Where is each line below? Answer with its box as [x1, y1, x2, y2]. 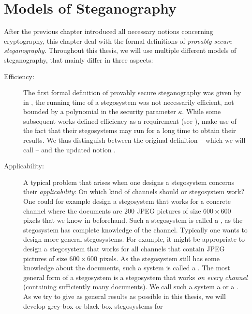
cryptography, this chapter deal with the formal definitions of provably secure [4, 35, 232, 46]
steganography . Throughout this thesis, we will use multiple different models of [4, 45, 237, 55]
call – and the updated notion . [23, 144, 116, 154]
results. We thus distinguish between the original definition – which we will [23, 135, 246, 145]
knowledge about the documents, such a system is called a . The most [23, 263, 230, 273]
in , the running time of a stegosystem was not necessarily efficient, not [23, 97, 234, 107]
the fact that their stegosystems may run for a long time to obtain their [23, 125, 236, 135]
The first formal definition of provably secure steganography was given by [23, 87, 241, 98]
